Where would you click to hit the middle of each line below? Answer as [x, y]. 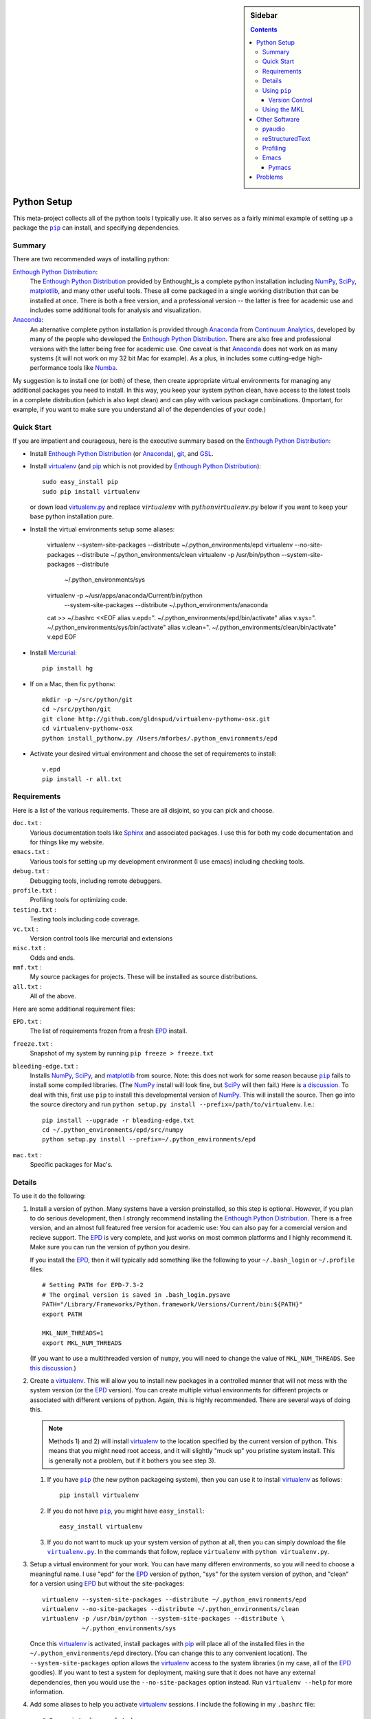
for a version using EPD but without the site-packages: [107, 1584]
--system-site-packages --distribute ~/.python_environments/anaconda [166, 605]
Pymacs [280, 167]
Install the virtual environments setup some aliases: [102, 529]
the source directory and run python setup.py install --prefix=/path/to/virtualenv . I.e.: [172, 1104]
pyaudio [273, 129]
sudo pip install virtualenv [91, 491]
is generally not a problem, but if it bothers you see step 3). [132, 1460]
